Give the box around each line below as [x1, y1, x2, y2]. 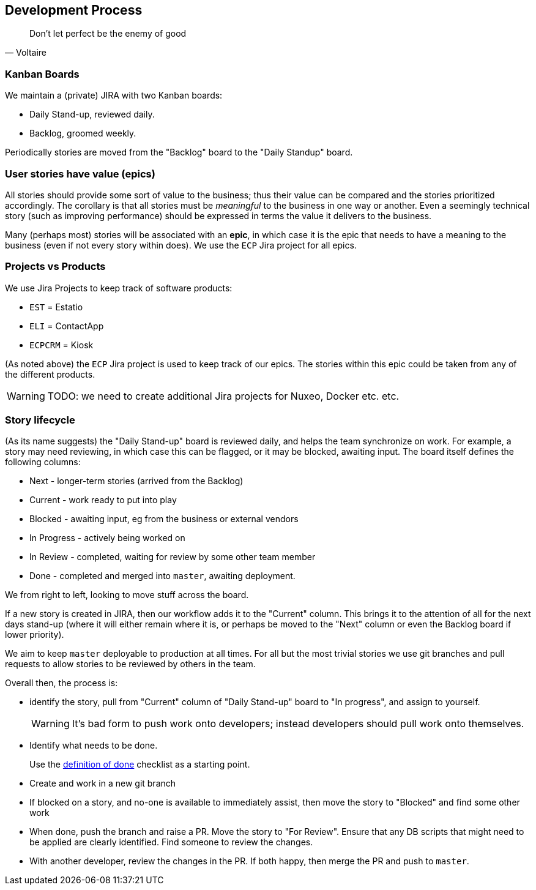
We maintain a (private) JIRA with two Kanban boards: [5, 90, 223, 101]
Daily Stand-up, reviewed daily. [29, 109, 155, 120]
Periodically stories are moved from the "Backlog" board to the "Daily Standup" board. [5, 147, 353, 158]
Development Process [5, 2, 143, 18]
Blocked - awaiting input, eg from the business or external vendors [29, 514, 299, 525]
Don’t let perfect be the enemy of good [29, 28, 187, 39]
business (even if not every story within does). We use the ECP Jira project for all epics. [5, 239, 357, 250]
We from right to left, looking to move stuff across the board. [5, 589, 249, 600]
